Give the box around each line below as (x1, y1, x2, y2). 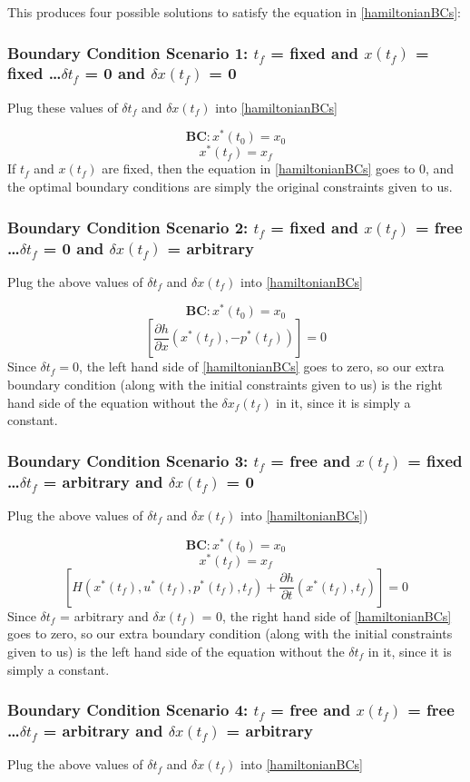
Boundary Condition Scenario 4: (7, 698, 249, 721)
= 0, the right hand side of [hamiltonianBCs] (201, 606, 452, 625)
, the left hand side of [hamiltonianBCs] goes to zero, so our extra (79, 357, 445, 376)
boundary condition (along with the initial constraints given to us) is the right (7, 375, 443, 394)
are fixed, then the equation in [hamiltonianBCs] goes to (102, 159, 416, 178)
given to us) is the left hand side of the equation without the (7, 641, 345, 660)
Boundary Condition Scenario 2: (7, 215, 249, 238)
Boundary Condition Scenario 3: (7, 449, 249, 471)
